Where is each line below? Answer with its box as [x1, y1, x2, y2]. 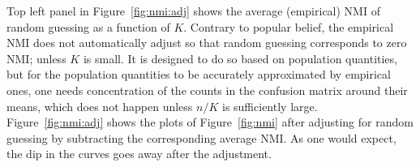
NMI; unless [6, 49, 66, 66]
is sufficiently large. [221, 97, 318, 114]
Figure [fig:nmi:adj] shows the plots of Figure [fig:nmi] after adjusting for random [6, 113, 414, 131]
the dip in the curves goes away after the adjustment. [6, 145, 272, 162]
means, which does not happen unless [6, 97, 193, 114]
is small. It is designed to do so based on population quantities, [83, 49, 397, 66]
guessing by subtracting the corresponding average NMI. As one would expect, [6, 129, 396, 146]
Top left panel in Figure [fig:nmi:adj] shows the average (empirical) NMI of [6, 2, 380, 19]
